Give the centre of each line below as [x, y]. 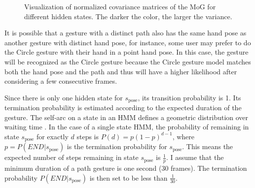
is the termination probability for [117, 146]
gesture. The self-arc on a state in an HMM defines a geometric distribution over [127, 117]
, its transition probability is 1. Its [189, 97]
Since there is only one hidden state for [64, 97]
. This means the [208, 146]
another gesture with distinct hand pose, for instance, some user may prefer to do [128, 42]
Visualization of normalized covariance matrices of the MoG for [120, 6]
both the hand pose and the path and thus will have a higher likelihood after [121, 71]
